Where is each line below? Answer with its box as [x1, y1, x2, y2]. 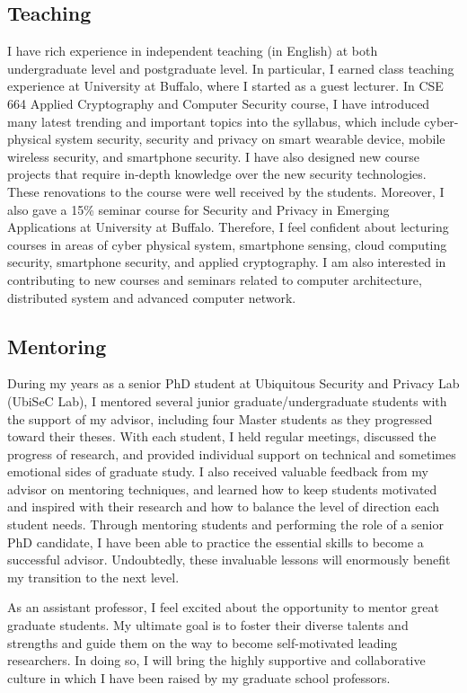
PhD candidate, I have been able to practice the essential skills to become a [7, 532, 424, 551]
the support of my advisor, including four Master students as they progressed [7, 409, 433, 428]
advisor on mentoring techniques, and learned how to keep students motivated [7, 479, 437, 498]
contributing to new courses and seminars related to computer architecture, [7, 270, 422, 289]
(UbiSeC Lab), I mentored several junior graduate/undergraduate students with [7, 391, 447, 410]
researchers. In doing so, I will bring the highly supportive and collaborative [7, 651, 426, 670]
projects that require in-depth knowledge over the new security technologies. [7, 164, 427, 183]
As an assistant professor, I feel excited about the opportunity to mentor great [7, 598, 439, 617]
